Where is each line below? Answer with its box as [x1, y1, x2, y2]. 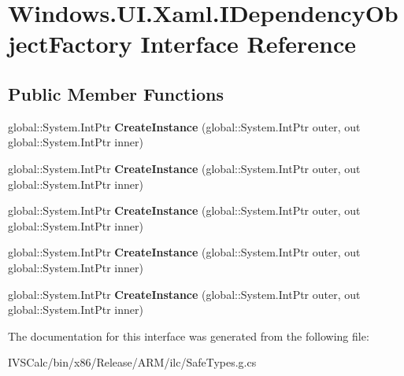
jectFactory [8, 28, 132, 60]
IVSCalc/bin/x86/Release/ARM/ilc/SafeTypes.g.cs [8, 354, 257, 370]
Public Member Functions [8, 81, 224, 105]
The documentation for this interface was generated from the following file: [8, 327, 369, 344]
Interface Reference [140, 28, 357, 60]
